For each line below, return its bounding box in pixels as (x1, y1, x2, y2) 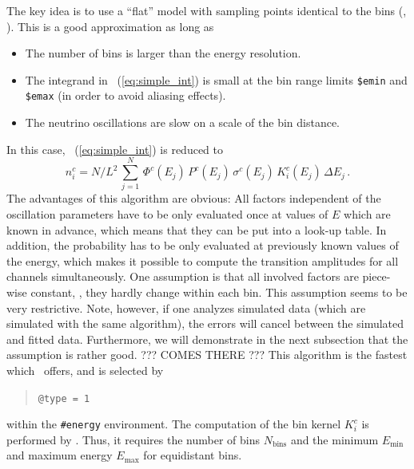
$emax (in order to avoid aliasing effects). (25, 87, 226, 104)
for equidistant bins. (143, 447, 242, 463)
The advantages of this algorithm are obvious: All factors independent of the (6, 190, 381, 207)
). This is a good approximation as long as (6, 18, 214, 34)
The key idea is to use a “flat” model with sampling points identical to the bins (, (6, 2, 407, 18)
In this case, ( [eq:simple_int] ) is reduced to (6, 140, 224, 157)
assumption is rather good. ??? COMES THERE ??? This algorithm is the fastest (6, 346, 408, 363)
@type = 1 (38, 392, 90, 404)
